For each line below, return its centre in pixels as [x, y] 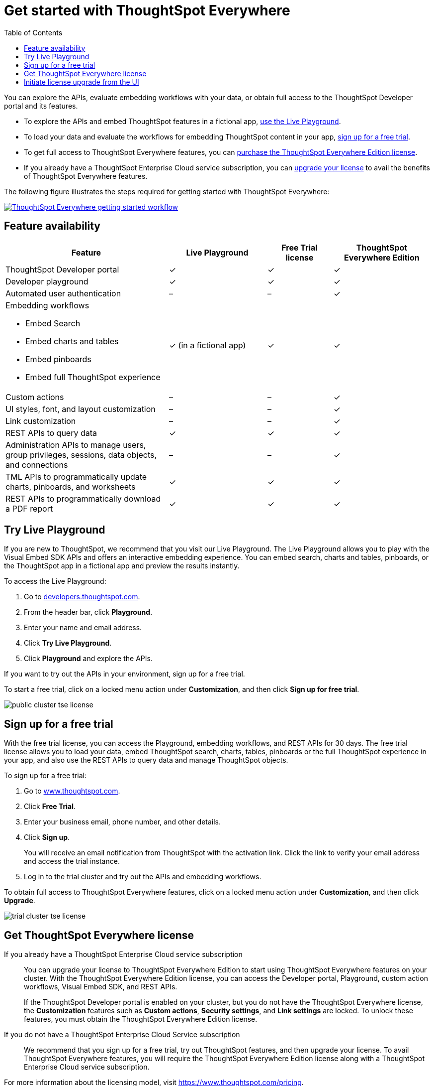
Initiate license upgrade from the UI [82, 82]
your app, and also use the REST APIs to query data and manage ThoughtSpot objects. [146, 760]
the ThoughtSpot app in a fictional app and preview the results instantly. [122, 566]
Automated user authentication [63, 293]
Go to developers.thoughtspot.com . [82, 597]
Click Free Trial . [50, 807]
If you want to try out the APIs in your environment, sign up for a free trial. [125, 674]
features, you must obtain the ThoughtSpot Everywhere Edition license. [141, 1019]
